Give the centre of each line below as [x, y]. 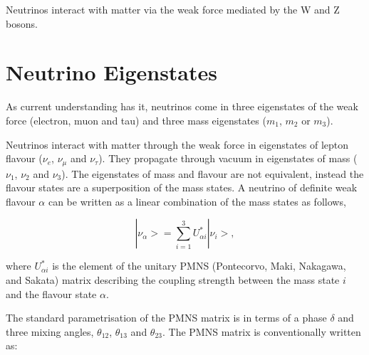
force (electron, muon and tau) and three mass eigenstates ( [136, 120]
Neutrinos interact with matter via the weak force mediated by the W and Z [173, 9]
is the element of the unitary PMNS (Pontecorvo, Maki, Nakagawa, [199, 266]
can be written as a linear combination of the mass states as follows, [197, 201]
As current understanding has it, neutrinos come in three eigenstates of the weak [182, 106]
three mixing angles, [50, 331]
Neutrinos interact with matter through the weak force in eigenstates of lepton [177, 144]
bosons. [22, 23]
